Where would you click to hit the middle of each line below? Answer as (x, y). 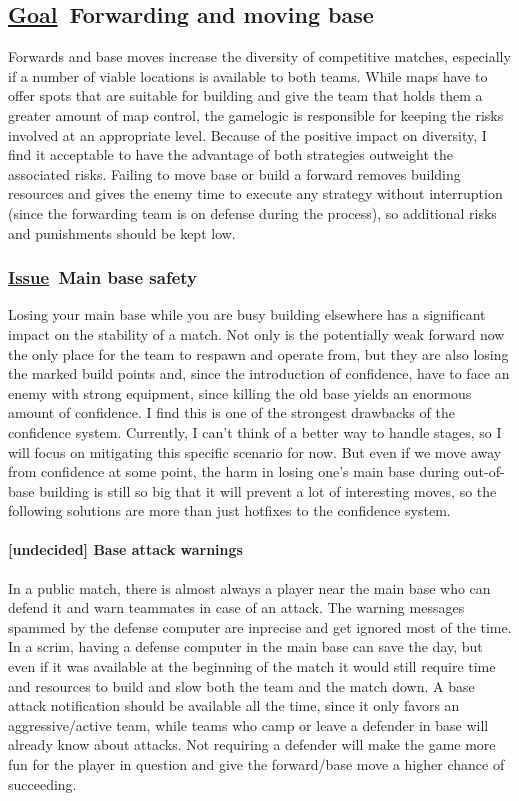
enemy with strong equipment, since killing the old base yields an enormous (240, 392)
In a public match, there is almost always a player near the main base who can (249, 587)
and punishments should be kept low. (122, 232)
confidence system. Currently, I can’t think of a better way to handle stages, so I (255, 431)
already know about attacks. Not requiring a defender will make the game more (252, 744)
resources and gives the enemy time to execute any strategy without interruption (255, 193)
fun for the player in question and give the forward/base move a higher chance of (256, 764)
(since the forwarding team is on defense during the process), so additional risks (252, 212)
